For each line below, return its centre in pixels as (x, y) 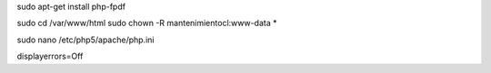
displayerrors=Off (50, 56)
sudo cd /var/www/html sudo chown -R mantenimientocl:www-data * (147, 23)
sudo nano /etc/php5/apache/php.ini (85, 40)
